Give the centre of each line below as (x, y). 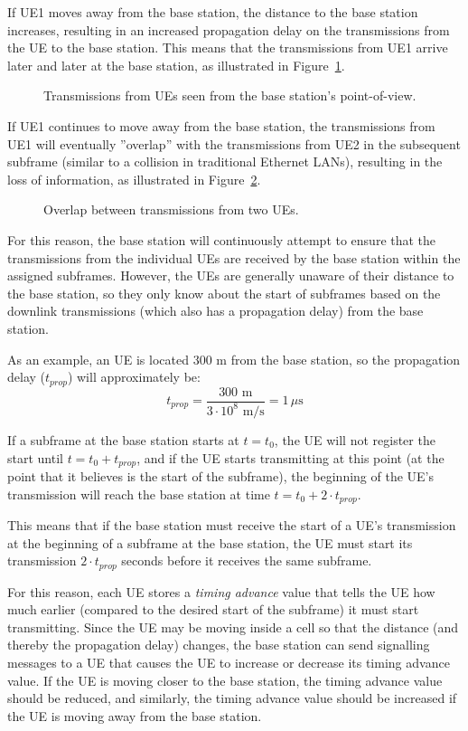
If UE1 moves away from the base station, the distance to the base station (213, 12)
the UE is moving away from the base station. (135, 715)
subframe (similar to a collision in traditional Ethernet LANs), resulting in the (225, 161)
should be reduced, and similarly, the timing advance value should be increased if (232, 698)
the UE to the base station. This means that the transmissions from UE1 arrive (228, 47)
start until (35, 457)
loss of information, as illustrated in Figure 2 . (134, 179)
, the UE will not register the (355, 439)
